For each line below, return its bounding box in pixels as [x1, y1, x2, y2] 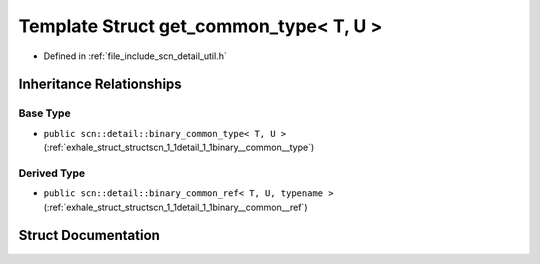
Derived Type [18, 166, 85, 180]
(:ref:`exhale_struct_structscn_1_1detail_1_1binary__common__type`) [43, 141, 315, 154]
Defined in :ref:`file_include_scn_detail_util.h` [43, 50, 227, 62]
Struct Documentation [18, 227, 160, 244]
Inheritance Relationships [18, 76, 182, 93]
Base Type [18, 106, 71, 120]
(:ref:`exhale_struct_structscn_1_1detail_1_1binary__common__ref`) [43, 201, 308, 213]
